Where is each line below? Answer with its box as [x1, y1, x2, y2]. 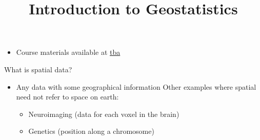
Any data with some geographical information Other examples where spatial [16, 81, 256, 92]
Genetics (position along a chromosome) [28, 126, 154, 136]
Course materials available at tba [16, 47, 121, 57]
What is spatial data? [4, 64, 72, 74]
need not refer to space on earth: [16, 91, 119, 102]
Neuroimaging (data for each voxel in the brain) [28, 108, 179, 119]
